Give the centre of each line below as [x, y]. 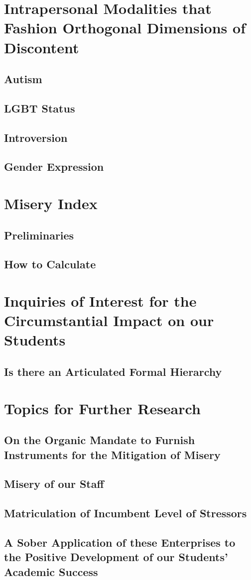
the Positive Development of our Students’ [116, 557]
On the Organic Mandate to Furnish [100, 440]
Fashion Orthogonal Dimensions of [125, 28]
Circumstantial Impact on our [109, 320]
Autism [23, 79]
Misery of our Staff [54, 484]
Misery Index [51, 203]
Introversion [36, 137]
